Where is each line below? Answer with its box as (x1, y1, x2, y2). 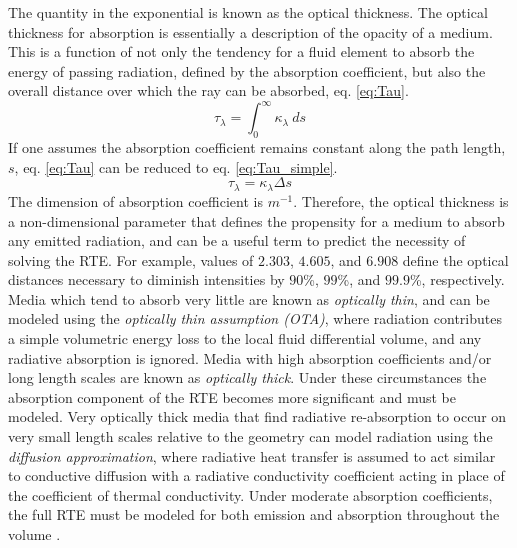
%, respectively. (409, 269, 505, 290)
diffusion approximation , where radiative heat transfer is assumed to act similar (8, 445, 496, 466)
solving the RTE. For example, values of (8, 249, 254, 270)
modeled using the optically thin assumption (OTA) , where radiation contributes (8, 308, 502, 329)
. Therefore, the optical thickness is (293, 190, 509, 211)
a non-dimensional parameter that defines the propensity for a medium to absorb (8, 210, 505, 231)
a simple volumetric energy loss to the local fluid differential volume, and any (8, 328, 482, 349)
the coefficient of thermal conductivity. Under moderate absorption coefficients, (8, 484, 493, 505)
